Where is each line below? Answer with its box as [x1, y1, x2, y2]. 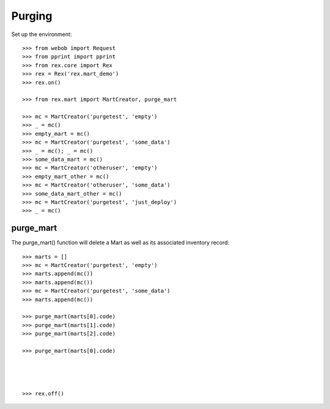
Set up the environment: [11, 31, 72, 38]
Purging [11, 9, 53, 23]
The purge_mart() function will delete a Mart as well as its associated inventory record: [11, 239, 230, 246]
